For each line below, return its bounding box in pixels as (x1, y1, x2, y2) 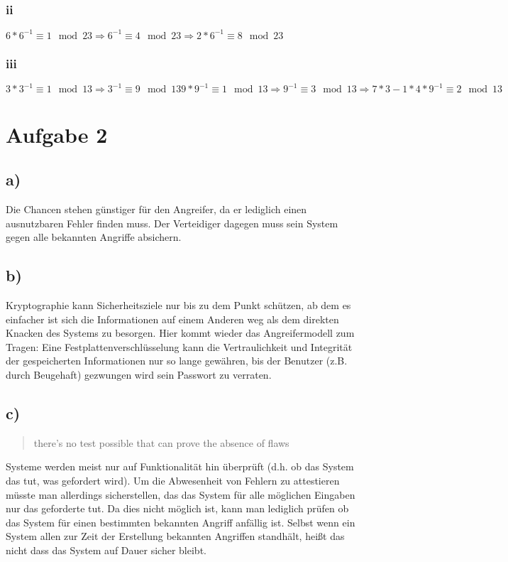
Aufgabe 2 (6, 119, 108, 148)
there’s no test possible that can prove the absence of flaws (33, 435, 289, 450)
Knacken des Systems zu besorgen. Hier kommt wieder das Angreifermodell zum (6, 325, 355, 340)
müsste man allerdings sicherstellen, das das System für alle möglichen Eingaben (6, 487, 355, 502)
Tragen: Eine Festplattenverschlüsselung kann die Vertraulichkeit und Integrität (6, 339, 353, 354)
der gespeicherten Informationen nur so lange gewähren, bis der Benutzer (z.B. (6, 353, 348, 368)
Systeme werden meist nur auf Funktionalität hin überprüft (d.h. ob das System (6, 459, 354, 474)
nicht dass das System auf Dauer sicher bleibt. (6, 542, 206, 557)
